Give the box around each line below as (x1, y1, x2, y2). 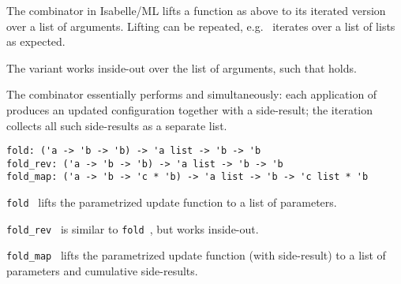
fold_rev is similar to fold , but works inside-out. (6, 220, 259, 237)
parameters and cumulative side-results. (6, 263, 198, 279)
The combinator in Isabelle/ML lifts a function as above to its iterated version (6, 2, 386, 18)
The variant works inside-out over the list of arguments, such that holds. (6, 59, 357, 76)
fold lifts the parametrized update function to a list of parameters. (6, 194, 337, 211)
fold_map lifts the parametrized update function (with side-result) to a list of (6, 247, 386, 263)
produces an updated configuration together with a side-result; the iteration (6, 101, 373, 118)
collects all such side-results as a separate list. (6, 117, 227, 133)
